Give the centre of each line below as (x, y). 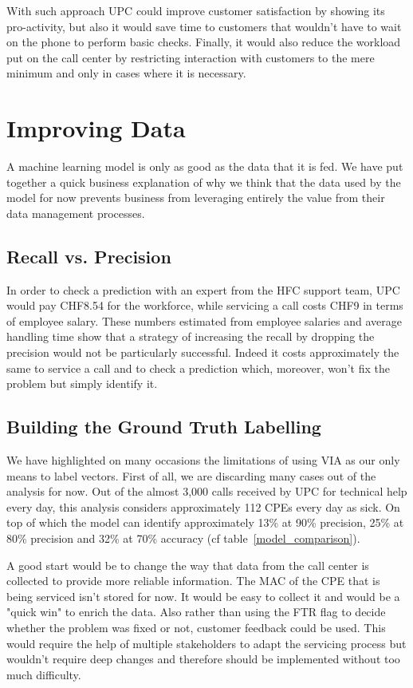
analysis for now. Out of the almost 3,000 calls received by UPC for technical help (207, 491)
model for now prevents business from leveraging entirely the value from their (196, 198)
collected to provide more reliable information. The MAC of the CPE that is (193, 581)
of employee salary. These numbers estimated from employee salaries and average (205, 320)
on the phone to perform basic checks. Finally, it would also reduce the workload (204, 42)
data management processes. (76, 213)
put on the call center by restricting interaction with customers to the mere (191, 57)
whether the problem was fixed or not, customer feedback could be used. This (196, 627)
